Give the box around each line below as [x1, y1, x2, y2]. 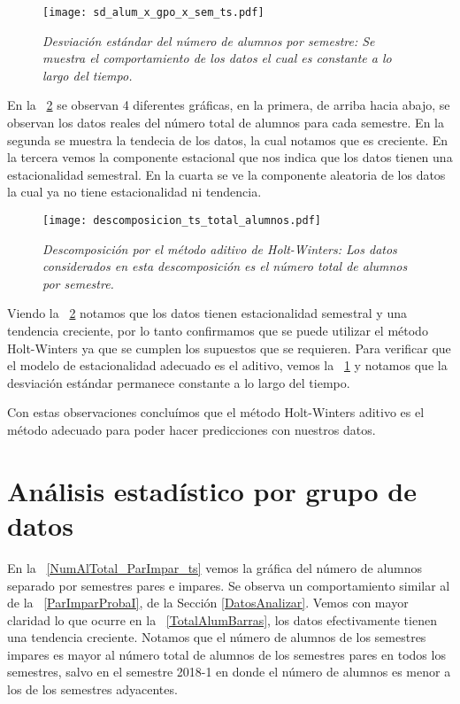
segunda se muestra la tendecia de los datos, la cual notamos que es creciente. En [7, 130, 448, 149]
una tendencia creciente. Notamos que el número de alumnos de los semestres [7, 628, 426, 646]
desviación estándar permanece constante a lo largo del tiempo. [7, 373, 350, 391]
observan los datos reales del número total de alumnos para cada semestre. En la [7, 113, 444, 132]
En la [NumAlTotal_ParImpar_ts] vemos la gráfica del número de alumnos [7, 558, 423, 576]
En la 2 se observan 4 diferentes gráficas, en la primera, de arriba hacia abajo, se [7, 96, 450, 114]
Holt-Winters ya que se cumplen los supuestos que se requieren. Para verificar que [7, 338, 451, 357]
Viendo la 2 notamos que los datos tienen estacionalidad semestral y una [7, 304, 407, 322]
